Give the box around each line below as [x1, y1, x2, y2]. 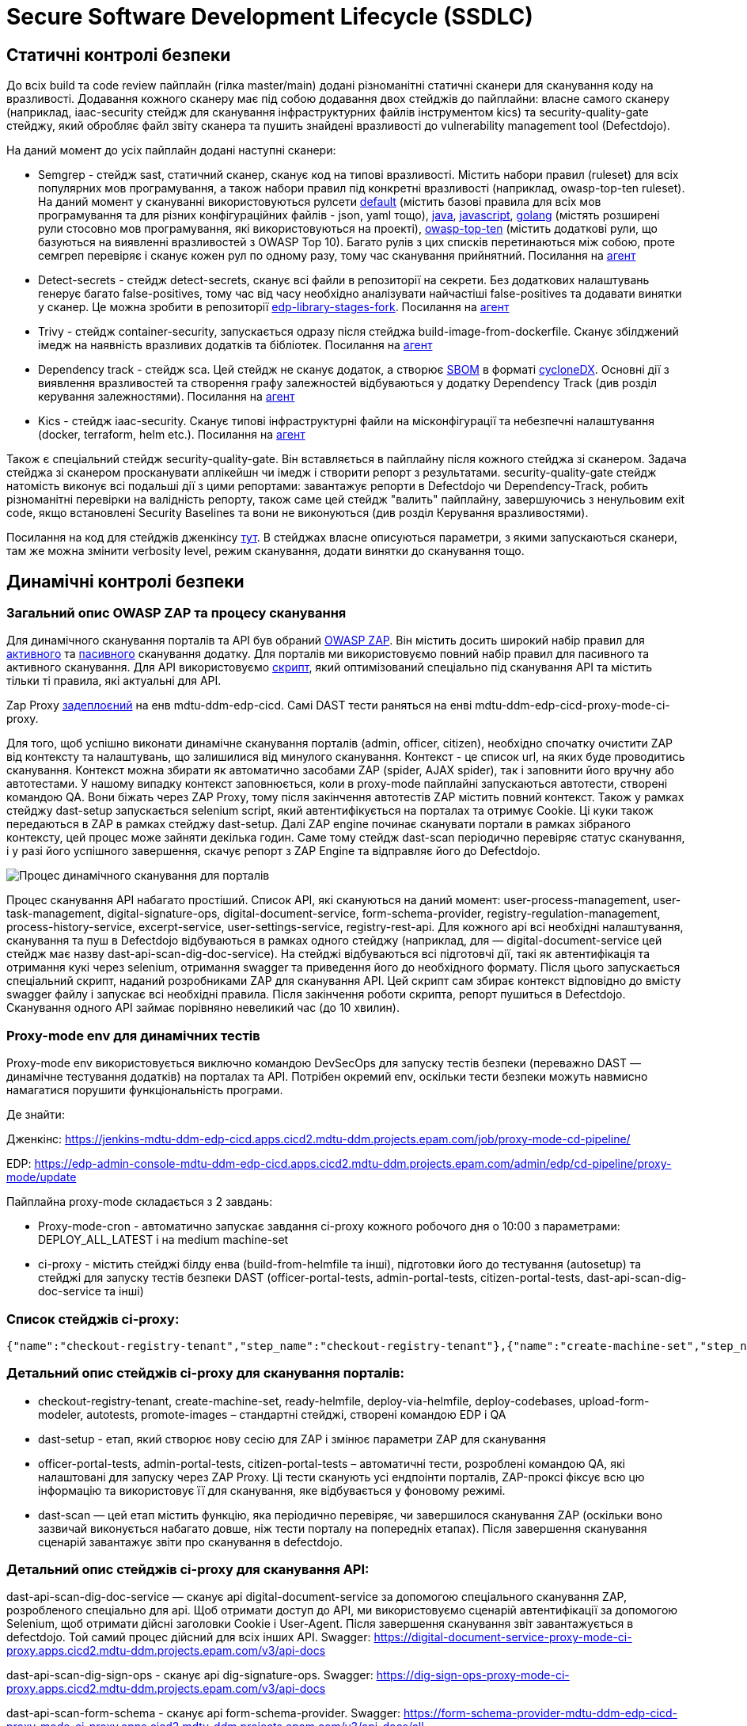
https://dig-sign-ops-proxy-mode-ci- [376, 1668, 570, 1682]
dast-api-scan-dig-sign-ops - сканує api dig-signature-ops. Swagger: [6, 1668, 373, 1682]
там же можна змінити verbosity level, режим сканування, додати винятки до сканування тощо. [6, 544, 525, 558]
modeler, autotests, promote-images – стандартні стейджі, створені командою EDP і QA [38, 1407, 506, 1421]
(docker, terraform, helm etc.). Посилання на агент [38, 428, 305, 442]
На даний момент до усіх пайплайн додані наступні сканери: [6, 143, 336, 158]
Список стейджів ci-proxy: [6, 1310, 180, 1327]
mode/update [6, 1170, 77, 1184]
